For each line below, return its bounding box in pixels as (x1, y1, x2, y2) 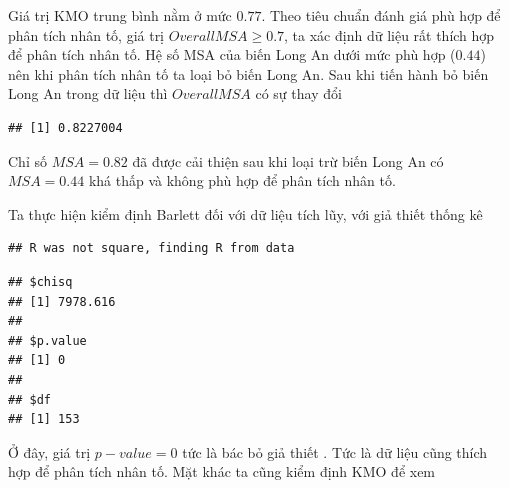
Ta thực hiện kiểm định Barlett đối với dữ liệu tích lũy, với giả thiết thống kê (8, 203, 483, 224)
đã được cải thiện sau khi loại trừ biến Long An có (132, 150, 444, 171)
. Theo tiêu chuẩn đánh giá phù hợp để (261, 5, 501, 25)
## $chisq (8, 274, 73, 289)
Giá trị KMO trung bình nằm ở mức (8, 5, 232, 25)
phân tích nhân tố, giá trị (8, 24, 165, 45)
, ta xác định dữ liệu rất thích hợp (284, 24, 495, 45)
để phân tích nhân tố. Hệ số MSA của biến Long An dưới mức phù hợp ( (8, 44, 456, 65)
